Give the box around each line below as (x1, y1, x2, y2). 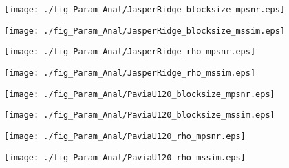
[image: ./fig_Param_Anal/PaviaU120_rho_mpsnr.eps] (4, 131, 246, 141)
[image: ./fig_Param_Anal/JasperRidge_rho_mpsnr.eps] (4, 47, 256, 57)
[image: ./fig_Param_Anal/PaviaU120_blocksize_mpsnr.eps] (4, 89, 275, 99)
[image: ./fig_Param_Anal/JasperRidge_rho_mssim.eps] (4, 67, 256, 78)
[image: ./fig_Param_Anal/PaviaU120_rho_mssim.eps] (4, 152, 246, 162)
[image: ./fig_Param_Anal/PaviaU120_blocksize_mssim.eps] (4, 110, 275, 120)
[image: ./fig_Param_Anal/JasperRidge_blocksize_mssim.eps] (4, 25, 286, 36)
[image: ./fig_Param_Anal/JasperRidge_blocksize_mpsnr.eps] (4, 5, 286, 14)
